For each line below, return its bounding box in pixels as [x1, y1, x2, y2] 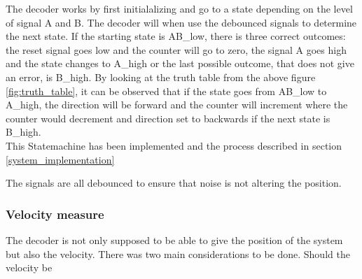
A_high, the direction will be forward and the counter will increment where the [6, 97, 348, 112]
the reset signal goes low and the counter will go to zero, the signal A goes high [6, 42, 347, 57]
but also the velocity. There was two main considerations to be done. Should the [6, 246, 350, 261]
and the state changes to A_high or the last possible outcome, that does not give [6, 56, 354, 71]
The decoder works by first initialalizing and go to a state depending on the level [6, 1, 353, 15]
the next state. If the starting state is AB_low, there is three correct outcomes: [6, 29, 346, 43]
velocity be [6, 260, 53, 275]
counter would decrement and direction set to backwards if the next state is [6, 110, 330, 125]
